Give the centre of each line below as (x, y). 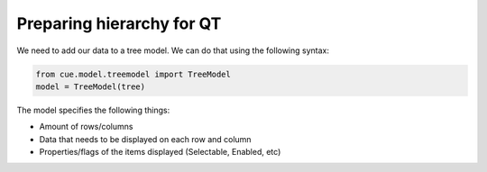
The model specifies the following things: (93, 110)
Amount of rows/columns (86, 127)
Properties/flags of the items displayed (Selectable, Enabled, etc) (160, 152)
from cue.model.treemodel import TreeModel (133, 74)
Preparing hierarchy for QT (119, 23)
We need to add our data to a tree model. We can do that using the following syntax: (173, 50)
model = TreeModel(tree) (91, 86)
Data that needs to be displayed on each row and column (145, 139)
